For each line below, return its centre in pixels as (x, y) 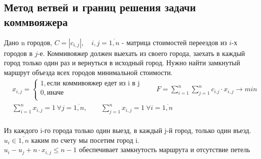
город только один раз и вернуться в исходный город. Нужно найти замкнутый (122, 63)
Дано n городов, (28, 42)
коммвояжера (36, 21)
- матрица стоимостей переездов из (174, 42)
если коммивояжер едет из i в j (93, 83)
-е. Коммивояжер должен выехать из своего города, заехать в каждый (141, 53)
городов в (18, 53)
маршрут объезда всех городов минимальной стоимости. (88, 72)
